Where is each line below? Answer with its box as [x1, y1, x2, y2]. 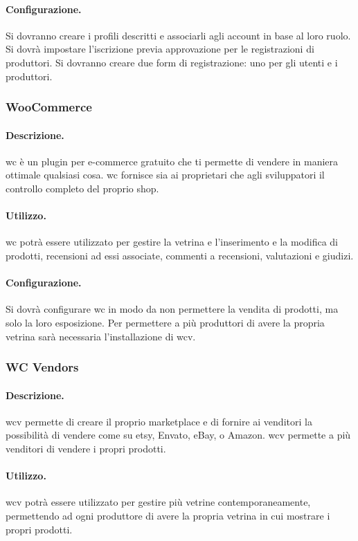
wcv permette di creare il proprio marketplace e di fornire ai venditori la [6, 414, 312, 428]
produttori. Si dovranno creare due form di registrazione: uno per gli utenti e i [6, 55, 338, 69]
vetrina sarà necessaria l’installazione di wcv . [6, 329, 196, 343]
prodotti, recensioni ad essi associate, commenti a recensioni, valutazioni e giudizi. [6, 248, 354, 262]
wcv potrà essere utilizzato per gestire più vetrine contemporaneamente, [6, 495, 311, 509]
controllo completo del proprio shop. [6, 181, 159, 195]
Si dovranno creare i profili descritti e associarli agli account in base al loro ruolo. [6, 28, 351, 42]
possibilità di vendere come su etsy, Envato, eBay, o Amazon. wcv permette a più [6, 428, 351, 442]
